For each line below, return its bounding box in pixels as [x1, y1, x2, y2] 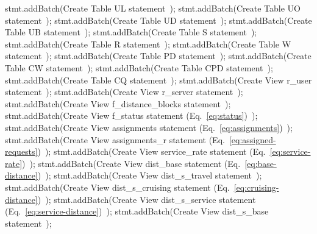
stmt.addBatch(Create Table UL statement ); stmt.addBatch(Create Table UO [5, 2, 301, 14]
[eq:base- [244, 157, 277, 169]
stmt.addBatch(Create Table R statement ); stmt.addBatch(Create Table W [5, 37, 291, 50]
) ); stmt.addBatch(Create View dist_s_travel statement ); [37, 169, 262, 182]
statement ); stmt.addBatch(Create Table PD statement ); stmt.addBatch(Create [5, 49, 312, 62]
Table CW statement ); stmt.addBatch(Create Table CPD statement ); [5, 61, 273, 74]
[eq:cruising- [233, 180, 279, 193]
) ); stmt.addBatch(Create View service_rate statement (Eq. [37, 145, 266, 158]
